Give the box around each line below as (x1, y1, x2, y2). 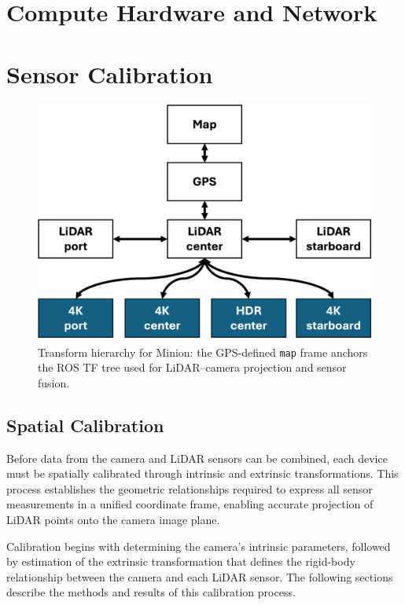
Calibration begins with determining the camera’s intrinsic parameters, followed (6, 537, 391, 554)
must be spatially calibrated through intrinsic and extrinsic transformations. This (6, 465, 399, 482)
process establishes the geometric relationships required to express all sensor (6, 480, 373, 497)
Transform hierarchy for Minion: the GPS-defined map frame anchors (38, 343, 368, 360)
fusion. (38, 374, 70, 390)
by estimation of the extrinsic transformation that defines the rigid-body (6, 553, 355, 570)
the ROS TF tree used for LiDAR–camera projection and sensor (38, 359, 347, 376)
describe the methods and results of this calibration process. (6, 584, 296, 600)
